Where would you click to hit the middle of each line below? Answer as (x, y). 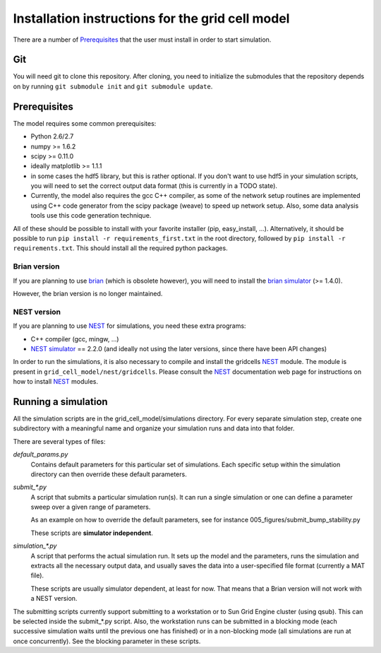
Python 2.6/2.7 (52, 136)
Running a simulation (61, 402)
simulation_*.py (35, 546)
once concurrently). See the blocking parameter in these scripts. (107, 641)
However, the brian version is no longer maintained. (88, 293)
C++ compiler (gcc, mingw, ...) (75, 339)
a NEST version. (54, 599)
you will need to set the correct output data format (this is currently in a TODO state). (154, 186)
